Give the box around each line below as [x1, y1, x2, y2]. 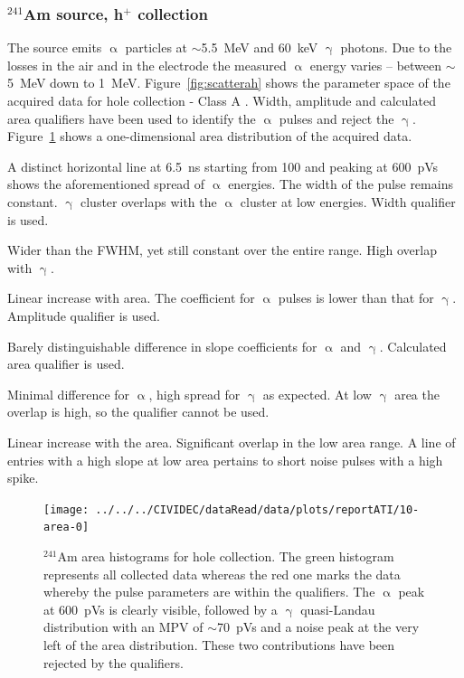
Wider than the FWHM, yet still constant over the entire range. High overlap [7, 240, 437, 259]
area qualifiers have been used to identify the [7, 108, 256, 127]
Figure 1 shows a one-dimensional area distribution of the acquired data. [7, 127, 412, 146]
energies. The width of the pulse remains [228, 174, 453, 193]
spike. [7, 468, 39, 487]
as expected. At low [262, 384, 372, 403]
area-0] [43, 521, 90, 534]
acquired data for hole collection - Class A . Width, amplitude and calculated [7, 91, 436, 109]
